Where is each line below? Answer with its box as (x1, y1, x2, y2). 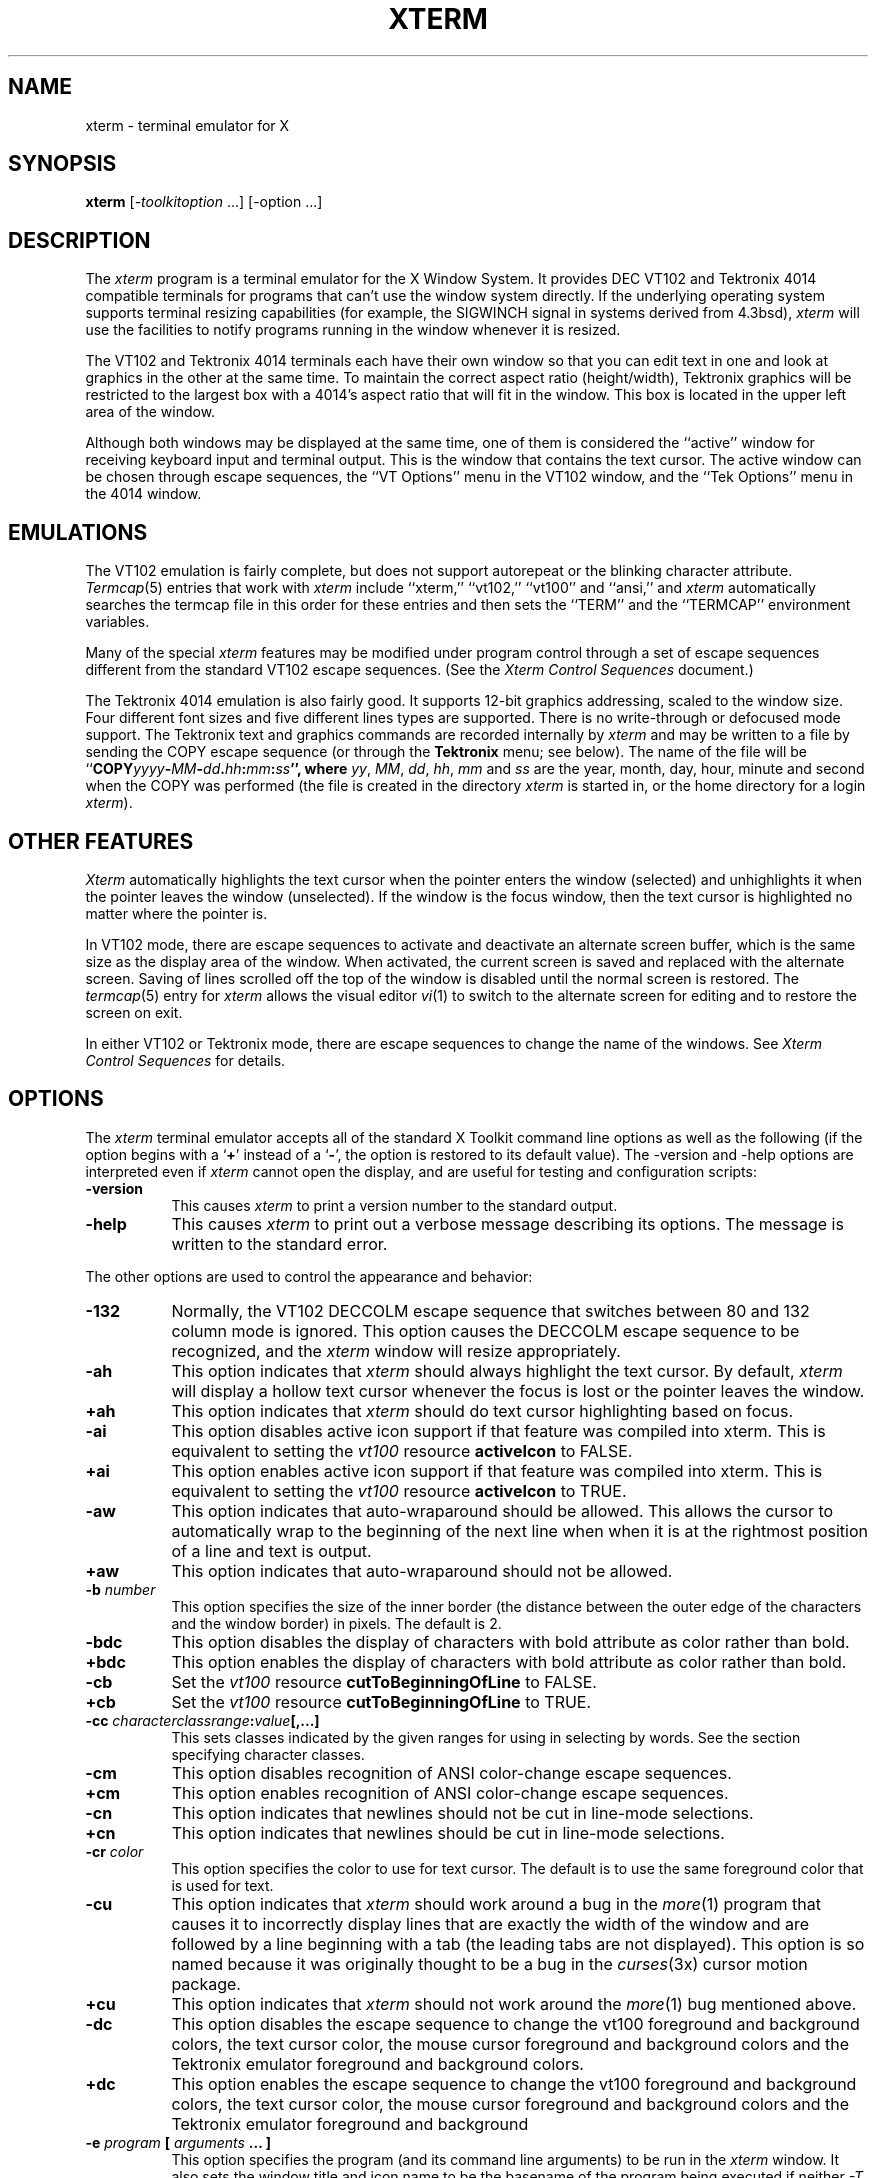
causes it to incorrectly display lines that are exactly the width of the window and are (171, 1913, 810, 1934)
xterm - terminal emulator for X (85, 116, 290, 134)
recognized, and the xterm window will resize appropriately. (171, 1340, 621, 1361)
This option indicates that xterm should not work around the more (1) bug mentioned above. (171, 1993, 857, 2014)
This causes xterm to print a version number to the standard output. (171, 1196, 618, 1214)
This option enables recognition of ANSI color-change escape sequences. (171, 1782, 729, 1803)
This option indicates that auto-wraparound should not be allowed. (171, 1560, 673, 1581)
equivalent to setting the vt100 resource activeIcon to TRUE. (171, 1480, 627, 1501)
